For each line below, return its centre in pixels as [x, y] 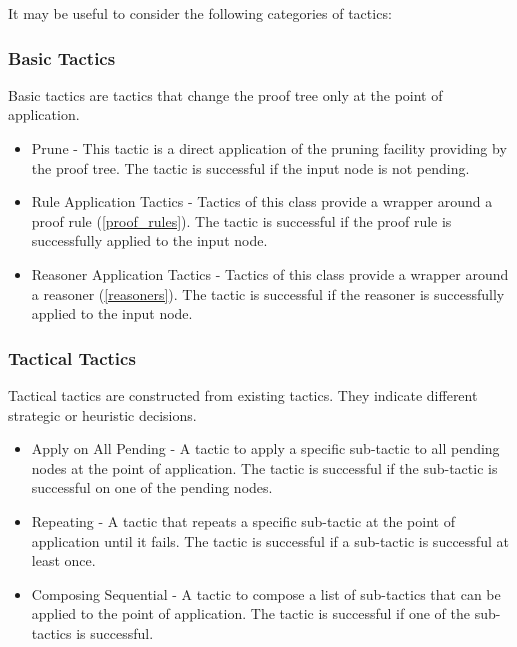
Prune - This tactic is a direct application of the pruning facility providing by [269, 148]
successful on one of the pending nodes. [152, 487]
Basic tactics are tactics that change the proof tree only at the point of [225, 94]
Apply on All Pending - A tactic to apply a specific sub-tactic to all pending [265, 448]
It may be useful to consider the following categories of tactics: [200, 13]
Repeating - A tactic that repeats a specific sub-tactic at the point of [243, 520]
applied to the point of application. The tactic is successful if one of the [250, 613]
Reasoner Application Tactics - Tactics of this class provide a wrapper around [270, 273]
